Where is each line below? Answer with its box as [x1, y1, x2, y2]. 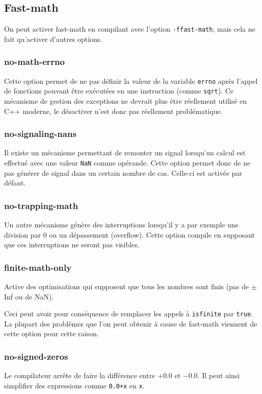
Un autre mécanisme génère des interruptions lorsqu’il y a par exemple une [4, 219, 239, 230]
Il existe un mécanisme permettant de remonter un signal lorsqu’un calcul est [4, 147, 246, 158]
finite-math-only [4, 261, 72, 273]
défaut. [4, 177, 26, 188]
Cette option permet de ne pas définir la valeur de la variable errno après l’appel [4, 75, 258, 86]
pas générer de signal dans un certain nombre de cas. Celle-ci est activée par [4, 167, 242, 178]
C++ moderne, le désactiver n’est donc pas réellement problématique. [4, 105, 223, 116]
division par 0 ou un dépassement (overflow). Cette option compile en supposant [4, 229, 255, 240]
